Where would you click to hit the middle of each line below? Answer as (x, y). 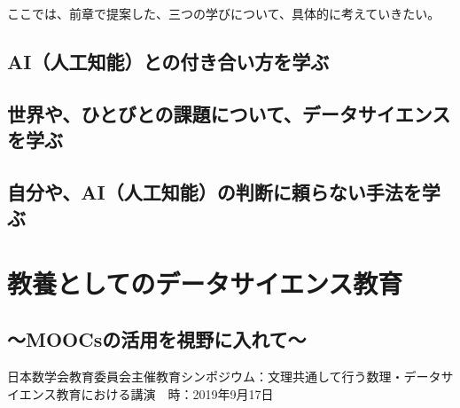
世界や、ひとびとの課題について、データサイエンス (229, 113)
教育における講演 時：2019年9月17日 (165, 393)
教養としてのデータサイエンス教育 (205, 282)
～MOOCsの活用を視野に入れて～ (157, 339)
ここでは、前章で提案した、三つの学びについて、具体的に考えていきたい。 (224, 13)
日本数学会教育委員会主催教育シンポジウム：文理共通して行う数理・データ (224, 377)
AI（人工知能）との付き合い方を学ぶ (168, 61)
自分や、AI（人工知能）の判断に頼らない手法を (214, 191)
